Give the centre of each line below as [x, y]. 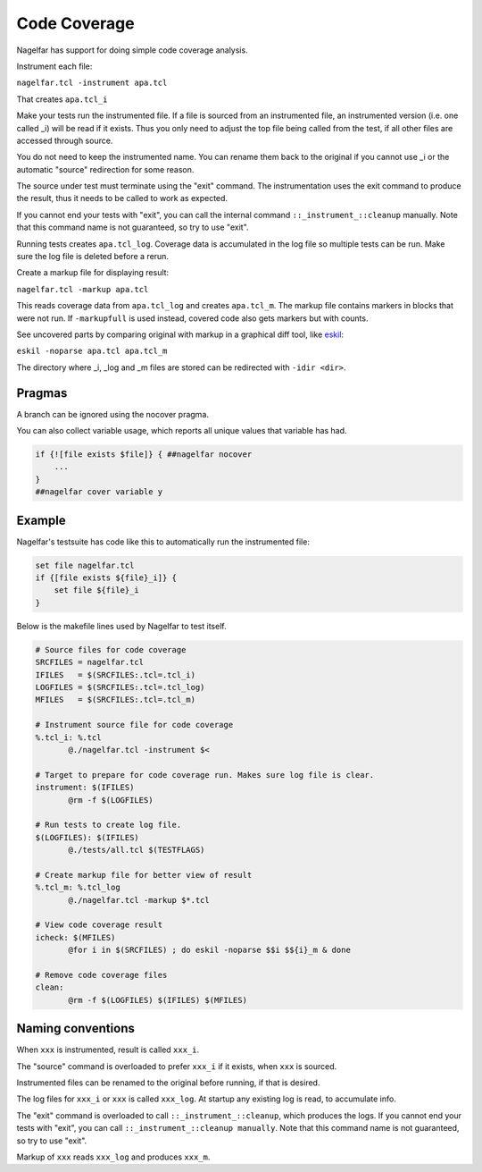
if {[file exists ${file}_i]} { [106, 578]
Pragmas [42, 393]
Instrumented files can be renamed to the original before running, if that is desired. [168, 1083]
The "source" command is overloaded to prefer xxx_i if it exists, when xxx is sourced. [177, 1066]
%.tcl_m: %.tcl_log [78, 888]
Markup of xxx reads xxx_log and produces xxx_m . [113, 1157]
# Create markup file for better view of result [144, 875]
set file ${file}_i [97, 590]
